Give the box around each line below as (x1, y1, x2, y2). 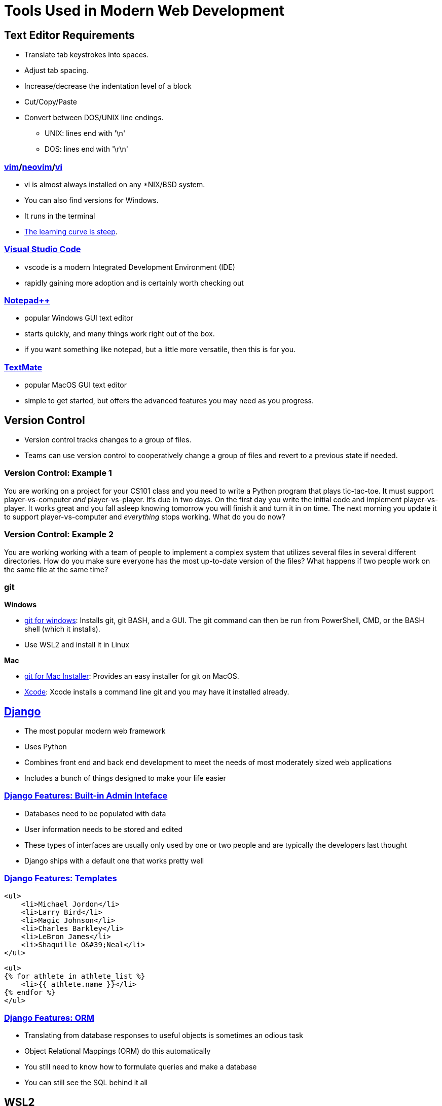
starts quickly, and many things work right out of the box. (24, 329, 215, 338)
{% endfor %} (4, 988, 56, 996)
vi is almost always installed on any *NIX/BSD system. (24, 180, 205, 189)
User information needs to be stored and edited (24, 824, 183, 834)
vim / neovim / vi (4, 161, 62, 172)
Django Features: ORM (4, 1012, 94, 1023)
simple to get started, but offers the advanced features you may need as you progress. (24, 396, 314, 405)
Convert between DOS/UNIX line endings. (24, 113, 164, 122)
